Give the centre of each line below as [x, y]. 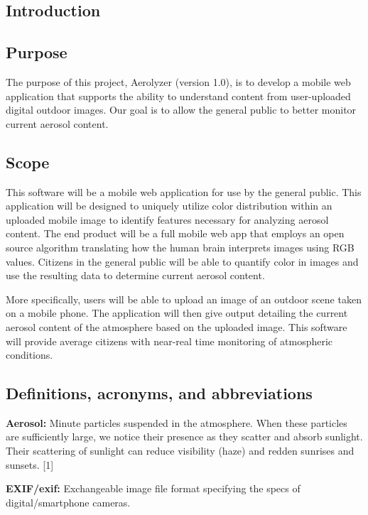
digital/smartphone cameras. [68, 502]
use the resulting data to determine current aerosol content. [135, 275]
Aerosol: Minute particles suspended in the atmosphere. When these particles [177, 422]
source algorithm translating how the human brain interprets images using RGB [180, 247]
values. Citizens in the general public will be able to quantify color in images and [182, 261]
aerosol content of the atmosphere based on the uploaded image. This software [177, 326]
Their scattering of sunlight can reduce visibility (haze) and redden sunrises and [180, 451]
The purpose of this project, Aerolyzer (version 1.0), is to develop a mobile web [178, 81]
